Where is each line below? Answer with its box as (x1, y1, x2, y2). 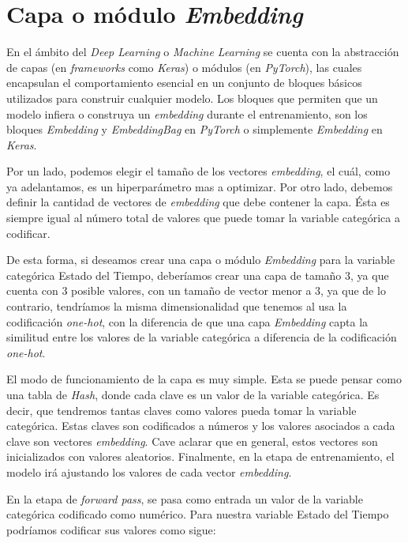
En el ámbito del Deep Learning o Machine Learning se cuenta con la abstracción (6, 43, 399, 60)
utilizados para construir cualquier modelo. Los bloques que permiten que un (6, 89, 378, 106)
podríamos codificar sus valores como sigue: (6, 521, 216, 537)
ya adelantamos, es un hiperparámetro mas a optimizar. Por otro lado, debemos (6, 178, 393, 194)
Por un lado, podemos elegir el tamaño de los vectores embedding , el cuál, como (6, 163, 391, 179)
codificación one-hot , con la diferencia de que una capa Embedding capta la (6, 313, 369, 330)
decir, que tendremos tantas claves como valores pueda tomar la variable (6, 402, 357, 418)
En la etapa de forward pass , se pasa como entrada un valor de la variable (6, 490, 363, 507)
